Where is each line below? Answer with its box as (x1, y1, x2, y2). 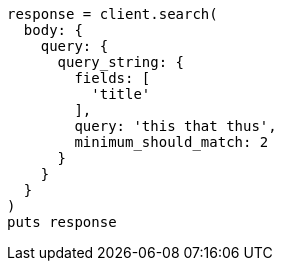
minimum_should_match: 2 (74, 134, 269, 150)
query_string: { (57, 54, 185, 70)
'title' (91, 86, 151, 102)
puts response (7, 214, 117, 230)
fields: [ (74, 70, 151, 86)
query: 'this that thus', (74, 118, 277, 134)
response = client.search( (7, 6, 218, 22)
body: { (23, 22, 83, 38)
